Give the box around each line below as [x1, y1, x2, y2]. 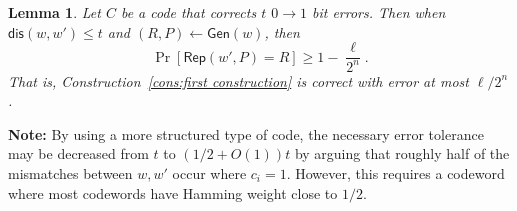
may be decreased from [8, 143, 149, 164]
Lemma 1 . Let [8, 2, 101, 22]
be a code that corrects [120, 2, 257, 22]
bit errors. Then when [311, 2, 446, 22]
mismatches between [8, 162, 133, 183]
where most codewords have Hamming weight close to [8, 182, 338, 203]
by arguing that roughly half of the [294, 143, 510, 164]
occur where [172, 162, 247, 183]
